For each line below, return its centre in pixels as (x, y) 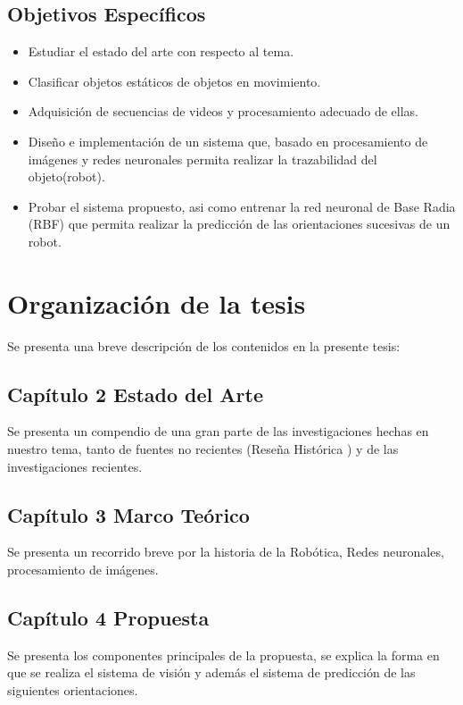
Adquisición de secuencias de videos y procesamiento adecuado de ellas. (223, 111)
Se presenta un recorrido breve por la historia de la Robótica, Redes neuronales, (226, 552)
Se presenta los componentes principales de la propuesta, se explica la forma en (223, 655)
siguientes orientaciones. (73, 690)
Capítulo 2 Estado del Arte (136, 394)
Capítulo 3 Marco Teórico (128, 514)
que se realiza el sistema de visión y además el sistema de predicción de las (211, 672)
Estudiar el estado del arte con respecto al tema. (161, 51)
